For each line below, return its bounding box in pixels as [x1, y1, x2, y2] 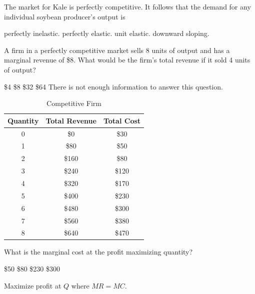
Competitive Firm [46, 98, 101, 108]
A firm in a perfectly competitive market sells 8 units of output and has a [4, 44, 230, 55]
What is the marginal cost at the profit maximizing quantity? [4, 246, 193, 257]
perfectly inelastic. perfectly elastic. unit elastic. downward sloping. [4, 28, 209, 38]
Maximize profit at [4, 280, 61, 290]
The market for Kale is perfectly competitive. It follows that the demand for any [4, 1, 251, 11]
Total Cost [103, 115, 141, 125]
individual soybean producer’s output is [4, 11, 125, 21]
